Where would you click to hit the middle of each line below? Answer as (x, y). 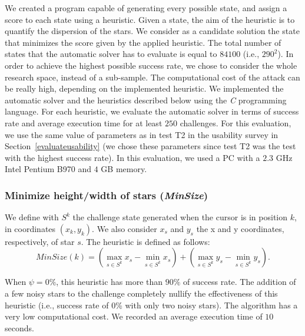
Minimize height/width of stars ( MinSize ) (107, 195)
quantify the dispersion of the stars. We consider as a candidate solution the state (152, 31)
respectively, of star (40, 241)
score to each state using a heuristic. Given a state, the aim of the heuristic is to (150, 19)
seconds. (19, 327)
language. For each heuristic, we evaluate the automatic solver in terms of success (152, 111)
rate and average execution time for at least (84, 122)
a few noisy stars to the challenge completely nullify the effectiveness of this (141, 293)
